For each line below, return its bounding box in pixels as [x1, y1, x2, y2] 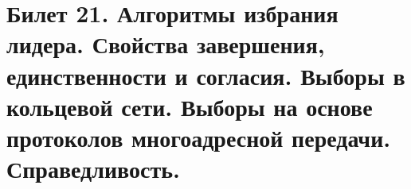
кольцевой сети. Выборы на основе [6, 90, 373, 122]
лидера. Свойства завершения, [6, 28, 325, 60]
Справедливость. [6, 152, 180, 185]
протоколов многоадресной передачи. [6, 121, 391, 153]
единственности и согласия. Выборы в [6, 59, 405, 91]
